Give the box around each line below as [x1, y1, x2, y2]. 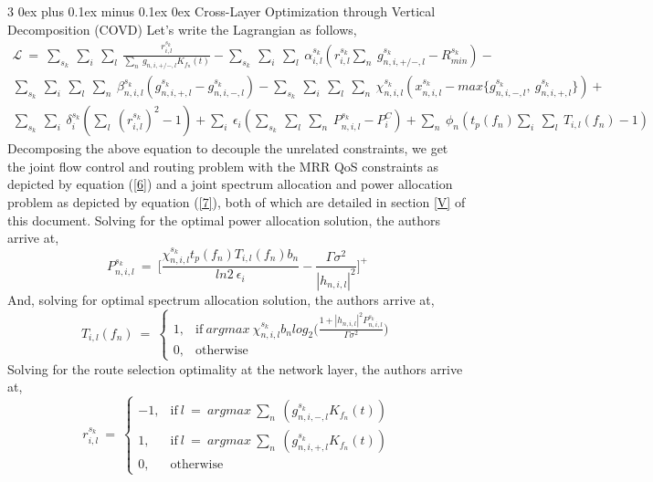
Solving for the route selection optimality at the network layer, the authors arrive [7, 359, 463, 378]
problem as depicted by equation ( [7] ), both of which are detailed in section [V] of [7, 192, 466, 211]
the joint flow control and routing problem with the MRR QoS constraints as [7, 156, 439, 175]
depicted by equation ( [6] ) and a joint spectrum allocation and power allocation [7, 174, 453, 194]
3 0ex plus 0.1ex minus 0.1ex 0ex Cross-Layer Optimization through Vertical [7, 2, 436, 20]
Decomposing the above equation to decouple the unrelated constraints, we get [7, 139, 448, 158]
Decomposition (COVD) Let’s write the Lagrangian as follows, [7, 19, 357, 38]
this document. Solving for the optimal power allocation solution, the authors [7, 210, 441, 229]
